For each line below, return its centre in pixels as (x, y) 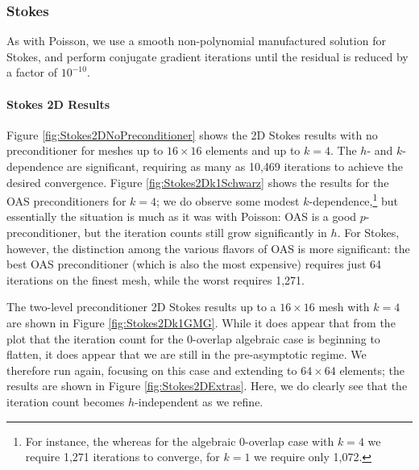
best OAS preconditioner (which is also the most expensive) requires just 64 (194, 264)
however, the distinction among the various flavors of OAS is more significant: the (208, 248)
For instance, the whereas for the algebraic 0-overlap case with (180, 441)
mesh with (344, 307)
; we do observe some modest (228, 200)
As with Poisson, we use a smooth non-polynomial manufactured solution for (196, 41)
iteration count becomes (66, 401)
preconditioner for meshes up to (85, 150)
